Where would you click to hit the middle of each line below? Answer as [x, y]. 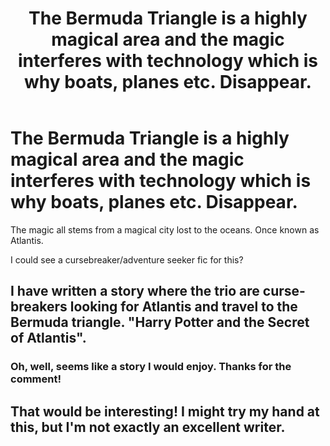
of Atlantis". [48, 338]
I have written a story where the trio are [135, 291]
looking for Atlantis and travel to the [183, 307]
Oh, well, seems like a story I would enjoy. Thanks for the [151, 367]
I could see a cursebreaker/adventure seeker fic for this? [127, 259]
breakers [39, 307]
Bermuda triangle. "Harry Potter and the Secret [160, 322]
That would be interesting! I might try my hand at [165, 411]
